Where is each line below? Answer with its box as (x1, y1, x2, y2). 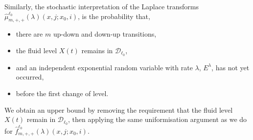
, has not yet (211, 62, 250, 72)
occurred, (16, 72, 44, 82)
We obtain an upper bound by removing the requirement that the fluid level (4, 104, 233, 115)
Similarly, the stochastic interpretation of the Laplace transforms (4, 1, 199, 11)
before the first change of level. (16, 88, 109, 99)
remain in (26, 114, 56, 124)
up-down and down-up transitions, (53, 29, 157, 39)
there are (16, 29, 43, 39)
